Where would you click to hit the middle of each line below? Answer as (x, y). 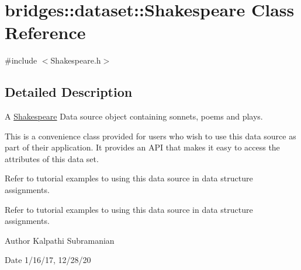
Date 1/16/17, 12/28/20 (48, 260)
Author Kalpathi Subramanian (60, 240)
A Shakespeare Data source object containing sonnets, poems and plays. (134, 116)
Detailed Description (69, 92)
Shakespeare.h (76, 60)
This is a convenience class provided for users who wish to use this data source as (150, 136)
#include (21, 60)
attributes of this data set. (52, 158)
